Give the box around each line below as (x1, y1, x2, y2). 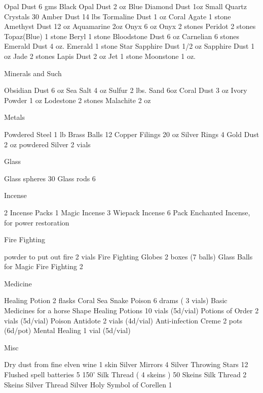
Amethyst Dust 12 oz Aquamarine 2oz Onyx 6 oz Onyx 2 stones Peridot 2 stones (4, 21, 256, 31)
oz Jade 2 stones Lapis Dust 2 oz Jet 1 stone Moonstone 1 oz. (4, 50, 196, 61)
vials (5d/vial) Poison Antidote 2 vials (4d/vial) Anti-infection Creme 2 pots (4, 315, 242, 325)
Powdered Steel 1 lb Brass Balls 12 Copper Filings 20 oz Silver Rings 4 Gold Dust (4, 128, 259, 139)
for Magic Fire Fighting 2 (4, 261, 83, 272)
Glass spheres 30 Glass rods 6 (4, 173, 96, 183)
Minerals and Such (4, 68, 62, 78)
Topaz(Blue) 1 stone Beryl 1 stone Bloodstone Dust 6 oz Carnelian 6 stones (4, 30, 240, 41)
